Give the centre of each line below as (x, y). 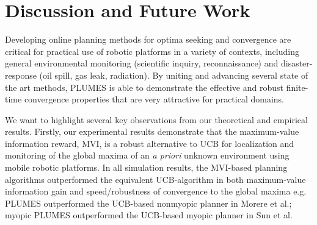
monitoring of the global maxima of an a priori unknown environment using (147, 155)
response (21, 75)
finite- (297, 87)
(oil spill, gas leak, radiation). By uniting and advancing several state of (174, 75)
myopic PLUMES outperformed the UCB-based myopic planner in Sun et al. (149, 215)
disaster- (297, 63)
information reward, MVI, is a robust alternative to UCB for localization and (150, 143)
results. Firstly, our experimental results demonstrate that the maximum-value (152, 131)
